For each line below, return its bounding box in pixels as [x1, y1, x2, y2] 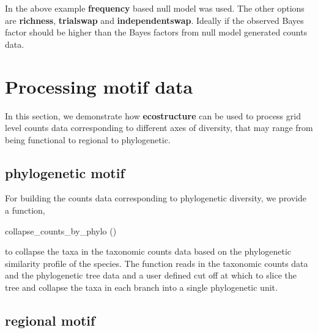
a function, [5, 204, 45, 217]
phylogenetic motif [5, 163, 125, 182]
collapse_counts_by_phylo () [5, 224, 117, 237]
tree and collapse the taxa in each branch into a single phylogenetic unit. [5, 281, 278, 294]
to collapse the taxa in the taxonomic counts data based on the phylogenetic [5, 245, 292, 258]
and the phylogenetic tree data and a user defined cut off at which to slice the [5, 269, 297, 282]
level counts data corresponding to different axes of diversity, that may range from [5, 121, 313, 134]
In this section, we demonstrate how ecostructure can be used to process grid [5, 109, 301, 122]
